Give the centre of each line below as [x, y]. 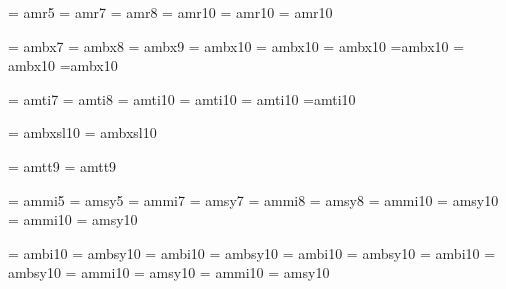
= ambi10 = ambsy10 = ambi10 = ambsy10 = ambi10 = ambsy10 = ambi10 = [252, 252]
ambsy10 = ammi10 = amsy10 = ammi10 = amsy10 [169, 272]
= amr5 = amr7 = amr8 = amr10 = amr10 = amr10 [170, 12]
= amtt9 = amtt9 [62, 165]
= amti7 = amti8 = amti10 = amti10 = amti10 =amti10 [182, 98]
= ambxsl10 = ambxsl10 [82, 132]
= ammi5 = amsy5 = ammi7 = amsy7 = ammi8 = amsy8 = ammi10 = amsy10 [253, 199]
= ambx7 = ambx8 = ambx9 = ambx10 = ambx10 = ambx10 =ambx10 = [236, 45]
